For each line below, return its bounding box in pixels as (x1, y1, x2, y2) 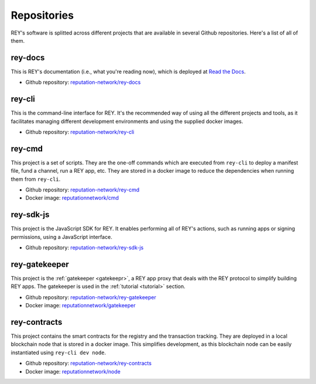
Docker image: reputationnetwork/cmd (25, 194, 119, 201)
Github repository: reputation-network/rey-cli (25, 128, 135, 135)
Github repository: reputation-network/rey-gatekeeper (25, 293, 156, 301)
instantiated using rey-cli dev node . (11, 349, 107, 356)
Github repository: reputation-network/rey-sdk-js (25, 244, 144, 251)
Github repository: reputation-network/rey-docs (25, 79, 141, 86)
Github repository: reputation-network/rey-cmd (25, 186, 140, 193)
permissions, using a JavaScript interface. (11, 233, 112, 240)
